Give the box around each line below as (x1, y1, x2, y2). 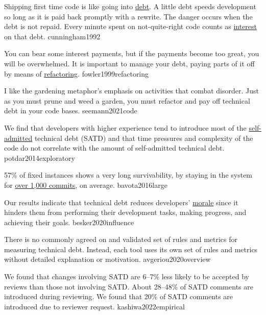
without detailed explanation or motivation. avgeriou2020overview (4, 254, 211, 264)
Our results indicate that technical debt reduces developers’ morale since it (4, 197, 238, 207)
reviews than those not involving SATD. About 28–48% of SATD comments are (4, 281, 253, 292)
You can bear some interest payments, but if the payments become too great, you (4, 48, 259, 59)
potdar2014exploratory (4, 152, 75, 163)
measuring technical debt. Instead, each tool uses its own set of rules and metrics (4, 244, 258, 254)
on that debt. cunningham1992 (4, 31, 101, 41)
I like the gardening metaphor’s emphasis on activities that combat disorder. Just (4, 85, 259, 96)
